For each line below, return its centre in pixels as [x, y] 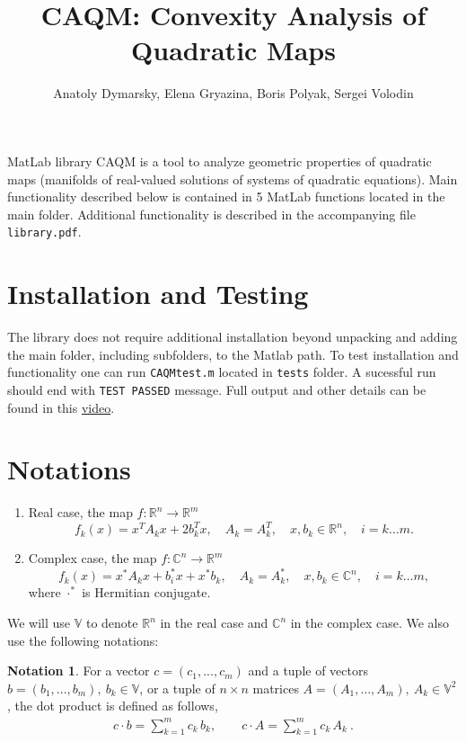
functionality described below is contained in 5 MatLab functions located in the [226, 197]
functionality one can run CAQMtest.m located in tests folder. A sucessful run [222, 372]
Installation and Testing [158, 294]
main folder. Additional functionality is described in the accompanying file [211, 214]
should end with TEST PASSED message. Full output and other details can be [217, 389]
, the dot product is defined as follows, [113, 706]
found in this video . [61, 407]
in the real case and [214, 623]
